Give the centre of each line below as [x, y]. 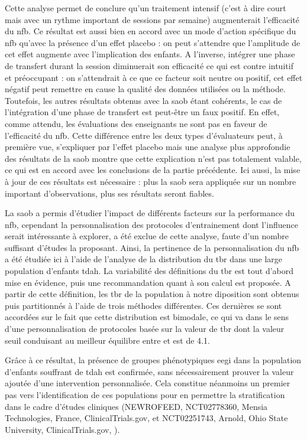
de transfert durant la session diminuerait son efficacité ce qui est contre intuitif [149, 65]
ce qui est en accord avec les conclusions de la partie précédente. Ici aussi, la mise [153, 170]
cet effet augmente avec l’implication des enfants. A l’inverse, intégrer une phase [150, 54]
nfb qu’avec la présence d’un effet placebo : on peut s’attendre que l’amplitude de [153, 42]
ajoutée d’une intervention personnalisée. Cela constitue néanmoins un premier [148, 383]
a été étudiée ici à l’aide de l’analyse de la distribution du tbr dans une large [143, 259]
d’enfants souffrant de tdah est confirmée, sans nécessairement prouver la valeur [149, 371]
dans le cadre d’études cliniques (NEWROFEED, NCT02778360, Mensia [136, 406]
